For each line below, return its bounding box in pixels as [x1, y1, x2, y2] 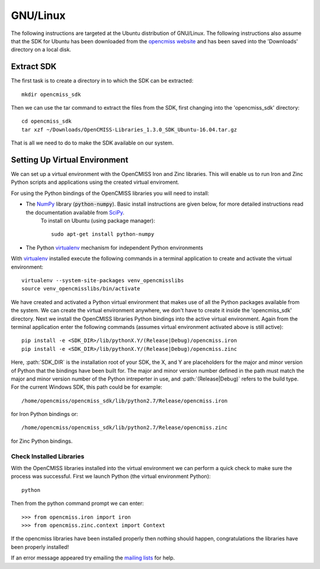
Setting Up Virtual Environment [11, 155, 129, 165]
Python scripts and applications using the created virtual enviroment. [11, 178, 180, 186]
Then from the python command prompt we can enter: [11, 500, 145, 507]
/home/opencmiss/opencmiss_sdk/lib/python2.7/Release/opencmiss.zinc [21, 424, 228, 431]
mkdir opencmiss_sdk [21, 91, 81, 98]
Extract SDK [11, 62, 57, 72]
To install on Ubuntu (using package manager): [40, 217, 155, 225]
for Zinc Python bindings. [11, 437, 73, 445]
